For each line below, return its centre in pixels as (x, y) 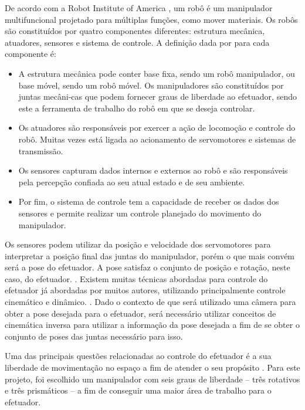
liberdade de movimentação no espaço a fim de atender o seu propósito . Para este (152, 367)
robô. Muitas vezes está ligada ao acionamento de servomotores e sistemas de (157, 139)
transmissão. (41, 150)
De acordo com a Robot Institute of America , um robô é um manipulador (139, 8)
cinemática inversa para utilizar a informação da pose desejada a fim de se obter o (152, 325)
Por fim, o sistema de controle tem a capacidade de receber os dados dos (149, 201)
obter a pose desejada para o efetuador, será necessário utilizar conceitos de (140, 313)
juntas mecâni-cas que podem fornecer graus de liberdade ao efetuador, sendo (157, 96)
